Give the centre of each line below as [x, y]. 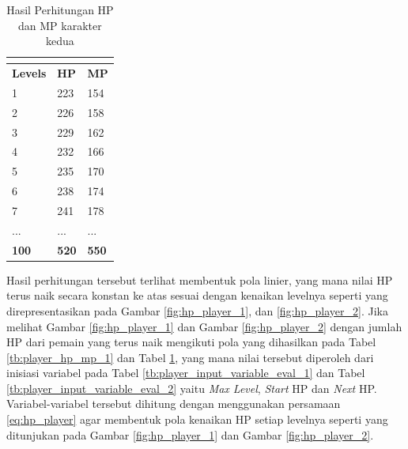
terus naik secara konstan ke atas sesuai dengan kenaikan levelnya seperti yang [197, 295]
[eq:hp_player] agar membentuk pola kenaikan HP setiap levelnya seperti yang [197, 419]
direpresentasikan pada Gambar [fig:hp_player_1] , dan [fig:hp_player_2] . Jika [197, 310]
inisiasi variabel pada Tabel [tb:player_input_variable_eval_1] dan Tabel [186, 373]
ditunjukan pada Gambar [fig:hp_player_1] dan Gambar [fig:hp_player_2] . [190, 434]
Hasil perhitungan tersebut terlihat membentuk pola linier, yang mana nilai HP [200, 279]
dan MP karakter [60, 25]
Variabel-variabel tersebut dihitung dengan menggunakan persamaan [174, 404]
